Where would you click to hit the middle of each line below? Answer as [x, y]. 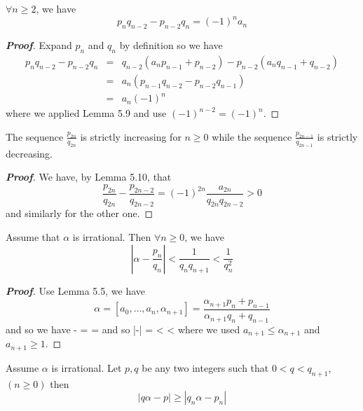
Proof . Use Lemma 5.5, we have [76, 290]
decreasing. [29, 153]
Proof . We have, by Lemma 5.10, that [89, 177]
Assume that [33, 237]
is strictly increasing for [131, 136]
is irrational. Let [87, 367]
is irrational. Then [112, 237]
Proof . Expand [39, 44]
